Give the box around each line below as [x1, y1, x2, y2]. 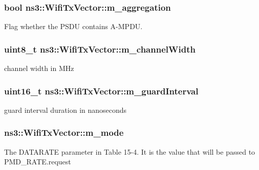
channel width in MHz [4, 63, 74, 74]
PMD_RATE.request [4, 156, 71, 167]
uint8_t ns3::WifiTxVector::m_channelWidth [4, 42, 196, 55]
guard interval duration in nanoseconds [4, 104, 127, 115]
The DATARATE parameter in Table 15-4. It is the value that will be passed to [4, 146, 255, 157]
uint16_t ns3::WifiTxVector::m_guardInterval [4, 84, 199, 97]
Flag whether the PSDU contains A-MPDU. [4, 21, 143, 32]
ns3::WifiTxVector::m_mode [4, 126, 124, 139]
